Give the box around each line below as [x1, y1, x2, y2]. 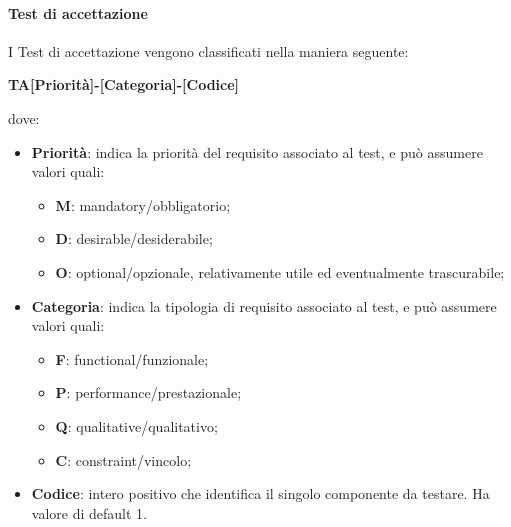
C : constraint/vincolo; [55, 449, 192, 470]
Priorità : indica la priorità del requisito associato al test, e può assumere [31, 141, 483, 162]
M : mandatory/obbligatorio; [55, 194, 231, 215]
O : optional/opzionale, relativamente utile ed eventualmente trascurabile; [55, 261, 505, 282]
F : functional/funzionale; [55, 348, 209, 369]
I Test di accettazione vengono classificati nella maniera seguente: [8, 40, 409, 61]
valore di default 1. [31, 502, 147, 523]
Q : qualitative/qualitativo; [55, 415, 218, 436]
